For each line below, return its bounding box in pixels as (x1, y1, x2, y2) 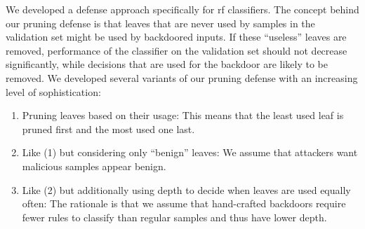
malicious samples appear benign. (22, 158, 166, 173)
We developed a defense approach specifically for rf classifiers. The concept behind (6, 2, 359, 16)
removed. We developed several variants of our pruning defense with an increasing (6, 70, 358, 85)
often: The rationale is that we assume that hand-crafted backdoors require (22, 196, 346, 211)
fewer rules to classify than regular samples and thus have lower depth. (22, 209, 327, 224)
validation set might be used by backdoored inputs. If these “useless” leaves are (6, 29, 347, 44)
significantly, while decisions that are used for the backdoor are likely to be (6, 57, 328, 71)
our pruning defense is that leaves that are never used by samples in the (6, 15, 315, 30)
